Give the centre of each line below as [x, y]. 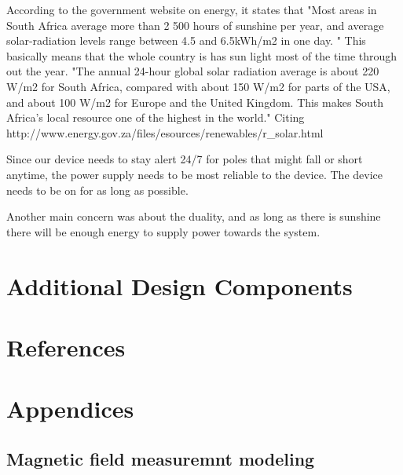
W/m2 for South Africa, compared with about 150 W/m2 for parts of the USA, [198, 86]
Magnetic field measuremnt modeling [161, 458]
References [66, 347]
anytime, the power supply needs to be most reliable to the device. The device [194, 174]
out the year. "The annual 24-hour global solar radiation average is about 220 [193, 71]
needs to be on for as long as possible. [97, 190]
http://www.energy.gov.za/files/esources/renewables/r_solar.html [165, 132]
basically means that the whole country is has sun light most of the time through [202, 55]
